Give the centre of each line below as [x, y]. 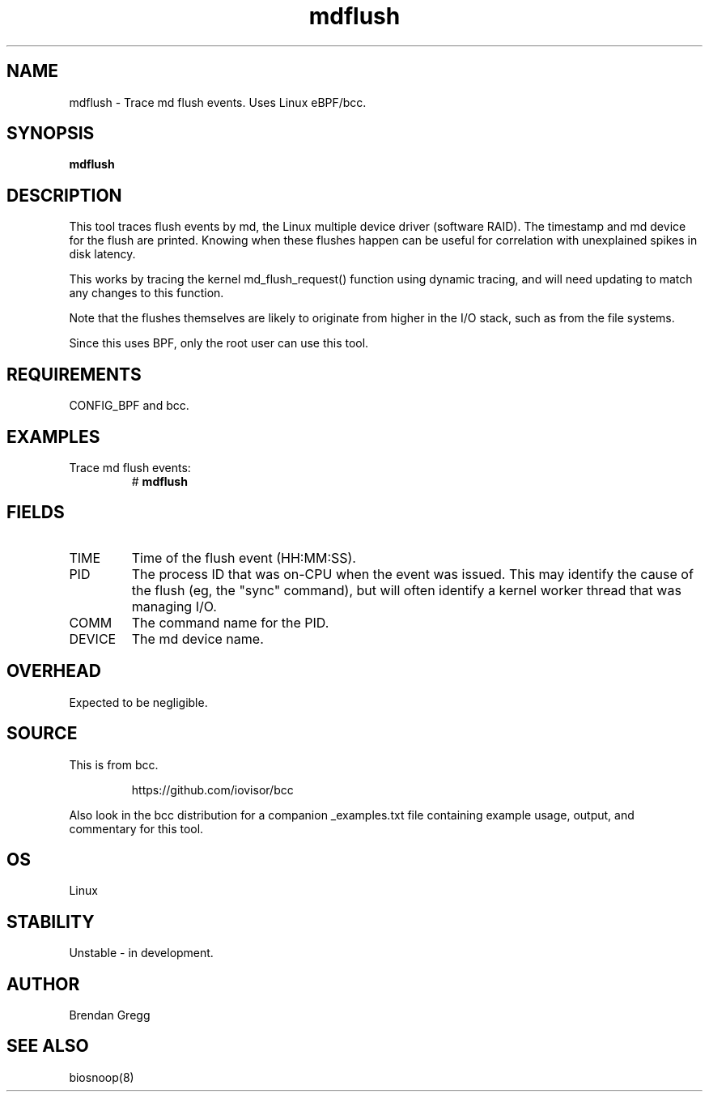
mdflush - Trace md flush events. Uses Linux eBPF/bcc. [218, 102]
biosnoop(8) [102, 1077]
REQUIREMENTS [74, 374]
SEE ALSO [48, 1046]
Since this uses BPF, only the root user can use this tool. [219, 343]
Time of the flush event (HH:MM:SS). [244, 558]
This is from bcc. [114, 764]
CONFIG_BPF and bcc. [129, 406]
